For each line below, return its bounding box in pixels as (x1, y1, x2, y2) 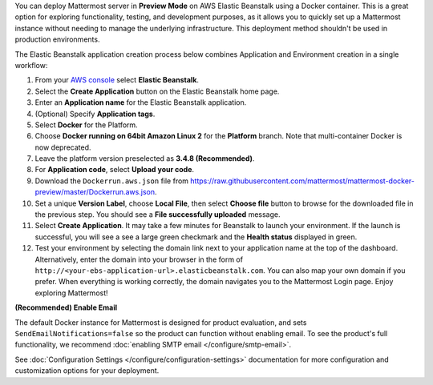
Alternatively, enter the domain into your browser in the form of (34, 255, 244, 264)
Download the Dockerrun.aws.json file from (34, 176, 188, 186)
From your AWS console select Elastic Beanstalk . (34, 75, 200, 85)
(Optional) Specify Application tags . (34, 109, 156, 118)
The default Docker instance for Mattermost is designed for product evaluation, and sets (14, 317, 307, 327)
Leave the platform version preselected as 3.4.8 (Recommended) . (34, 154, 255, 163)
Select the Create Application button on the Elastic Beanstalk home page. (34, 86, 280, 96)
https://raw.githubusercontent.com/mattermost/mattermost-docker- (189, 176, 415, 186)
